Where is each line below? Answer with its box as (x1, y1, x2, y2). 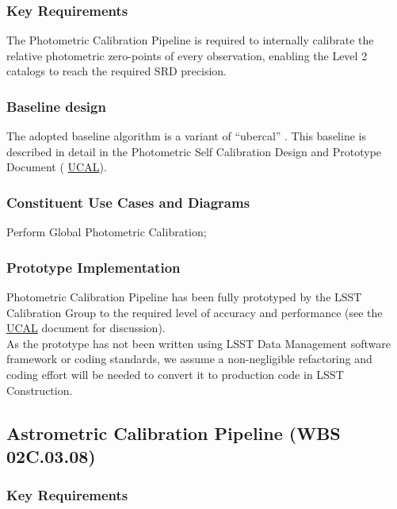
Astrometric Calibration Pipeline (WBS (6, 420, 341, 445)
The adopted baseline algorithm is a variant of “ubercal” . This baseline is (6, 128, 366, 144)
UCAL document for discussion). (6, 320, 166, 336)
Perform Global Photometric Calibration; (6, 224, 207, 240)
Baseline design (6, 96, 106, 116)
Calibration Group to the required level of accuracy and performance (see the (6, 304, 383, 320)
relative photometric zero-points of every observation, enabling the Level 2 (6, 47, 368, 63)
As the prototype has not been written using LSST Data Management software (6, 335, 391, 351)
